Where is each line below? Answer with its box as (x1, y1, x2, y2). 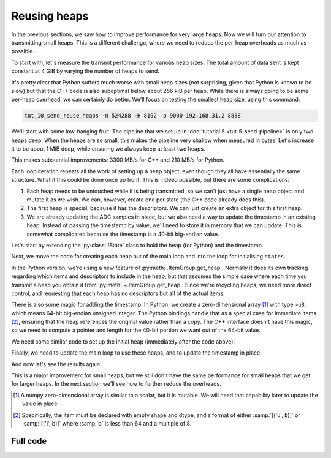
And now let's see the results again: (11, 360, 102, 367)
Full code (11, 435, 47, 446)
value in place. (22, 400, 59, 407)
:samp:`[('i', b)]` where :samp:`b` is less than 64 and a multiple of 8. (22, 419, 192, 427)
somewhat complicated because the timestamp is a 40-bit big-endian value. (26, 230, 220, 238)
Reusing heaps (11, 9, 89, 23)
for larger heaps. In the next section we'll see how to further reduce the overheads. (11, 380, 221, 388)
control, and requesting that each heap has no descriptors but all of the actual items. (11, 290, 225, 297)
